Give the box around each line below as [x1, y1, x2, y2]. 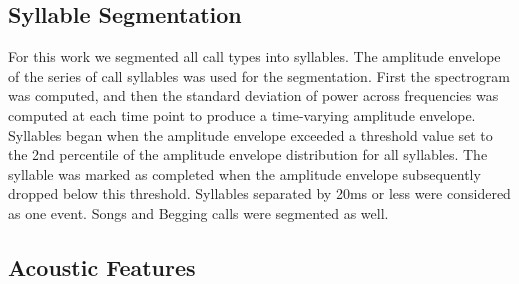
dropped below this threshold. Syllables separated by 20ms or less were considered [8, 183, 511, 204]
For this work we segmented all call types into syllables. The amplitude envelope [8, 46, 501, 67]
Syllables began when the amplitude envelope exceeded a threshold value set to [8, 124, 493, 145]
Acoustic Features [8, 251, 196, 282]
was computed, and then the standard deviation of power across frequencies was [8, 85, 499, 106]
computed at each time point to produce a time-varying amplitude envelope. [8, 104, 476, 125]
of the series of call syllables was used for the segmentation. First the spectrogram [8, 65, 510, 86]
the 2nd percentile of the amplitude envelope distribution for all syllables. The [8, 144, 488, 165]
